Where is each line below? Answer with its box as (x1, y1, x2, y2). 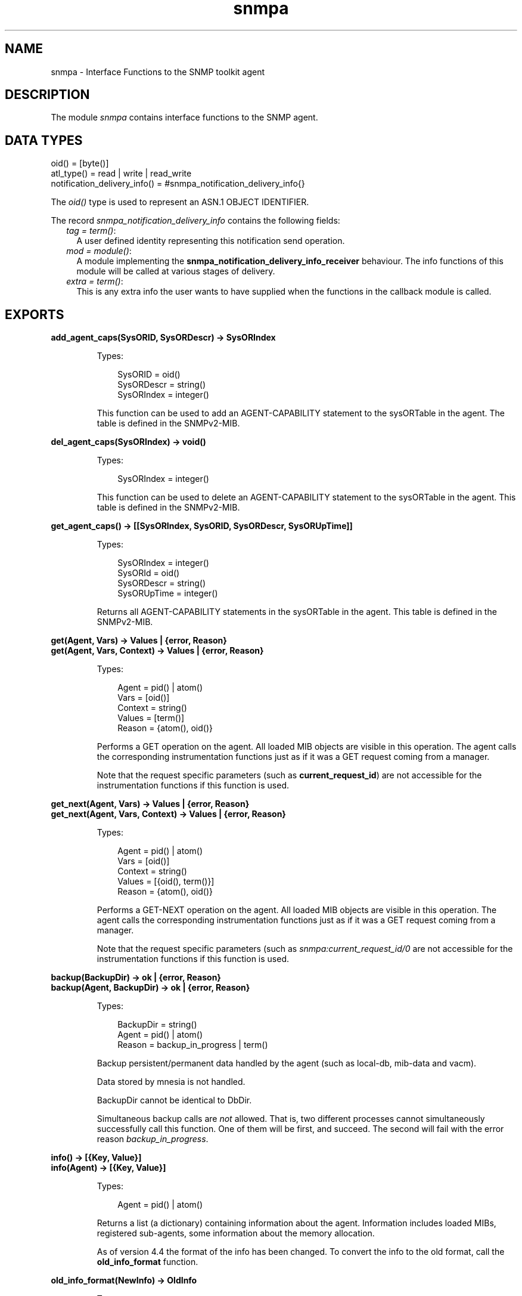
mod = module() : (66, 246, 132, 256)
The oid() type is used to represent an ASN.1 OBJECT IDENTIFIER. (51, 197, 309, 208)
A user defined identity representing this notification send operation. (76, 236, 345, 246)
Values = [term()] (117, 713, 185, 723)
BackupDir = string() (117, 1019, 197, 1030)
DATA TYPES (5, 132, 83, 148)
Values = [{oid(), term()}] (117, 876, 215, 887)
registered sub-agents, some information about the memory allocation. (97, 1228, 375, 1239)
